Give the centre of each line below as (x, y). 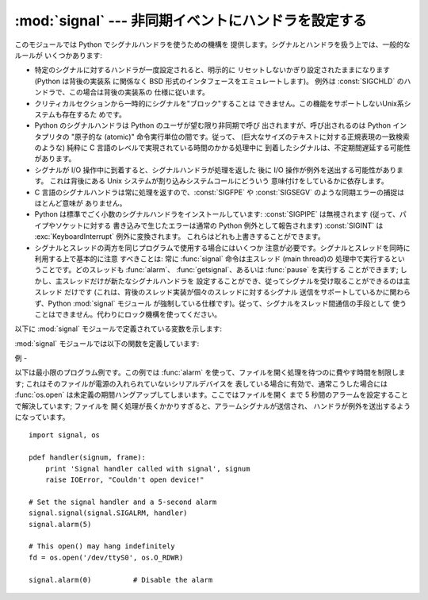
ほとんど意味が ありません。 (80, 203)
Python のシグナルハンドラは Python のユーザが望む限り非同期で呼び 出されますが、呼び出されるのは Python (213, 125)
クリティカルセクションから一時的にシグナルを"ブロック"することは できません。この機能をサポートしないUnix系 (219, 103)
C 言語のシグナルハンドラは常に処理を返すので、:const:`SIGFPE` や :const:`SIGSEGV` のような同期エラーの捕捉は (220, 192)
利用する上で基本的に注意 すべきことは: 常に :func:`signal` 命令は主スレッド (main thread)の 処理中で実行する (213, 259)
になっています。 (42, 417)
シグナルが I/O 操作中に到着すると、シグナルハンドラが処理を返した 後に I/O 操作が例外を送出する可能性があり (216, 170)
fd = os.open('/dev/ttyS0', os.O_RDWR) (106, 557)
